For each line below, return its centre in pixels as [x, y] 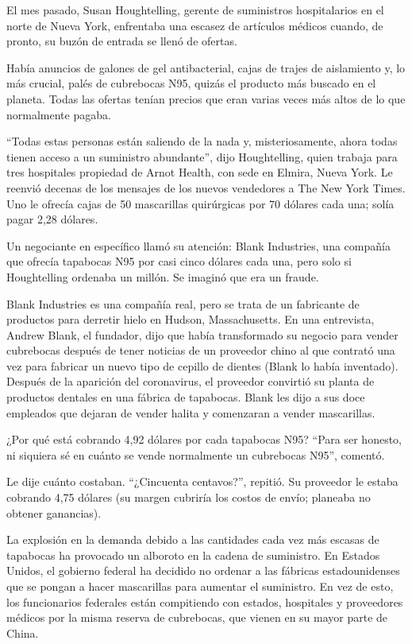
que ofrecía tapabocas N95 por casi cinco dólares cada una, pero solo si [179, 261]
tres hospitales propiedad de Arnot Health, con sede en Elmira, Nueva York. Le [200, 172]
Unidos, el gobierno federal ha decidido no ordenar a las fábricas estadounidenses [203, 570]
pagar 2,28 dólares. [52, 219]
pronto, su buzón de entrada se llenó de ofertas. [122, 41]
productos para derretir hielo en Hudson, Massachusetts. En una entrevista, [191, 319]
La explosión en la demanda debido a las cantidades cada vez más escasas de [193, 539]
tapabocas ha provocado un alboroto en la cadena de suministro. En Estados [193, 555]
